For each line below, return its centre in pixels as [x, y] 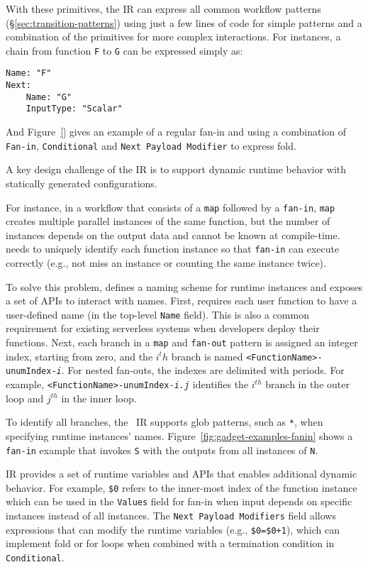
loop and [25, 398]
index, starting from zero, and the [79, 356]
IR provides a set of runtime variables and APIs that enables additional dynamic [182, 474]
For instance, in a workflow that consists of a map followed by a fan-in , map [171, 207]
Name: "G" [49, 97]
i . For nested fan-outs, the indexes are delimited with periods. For [200, 370]
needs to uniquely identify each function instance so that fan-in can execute [173, 249]
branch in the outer [307, 384]
